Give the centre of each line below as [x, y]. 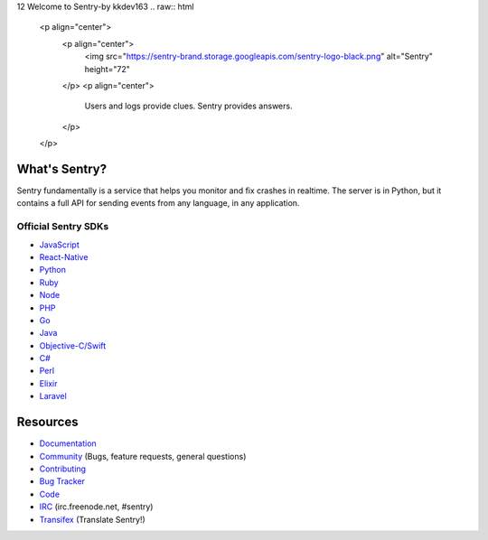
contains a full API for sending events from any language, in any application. [158, 203]
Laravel [53, 396]
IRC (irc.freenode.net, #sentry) [96, 507]
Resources [47, 422]
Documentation [68, 443]
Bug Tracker [62, 481]
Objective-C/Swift [73, 345]
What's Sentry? [62, 168]
